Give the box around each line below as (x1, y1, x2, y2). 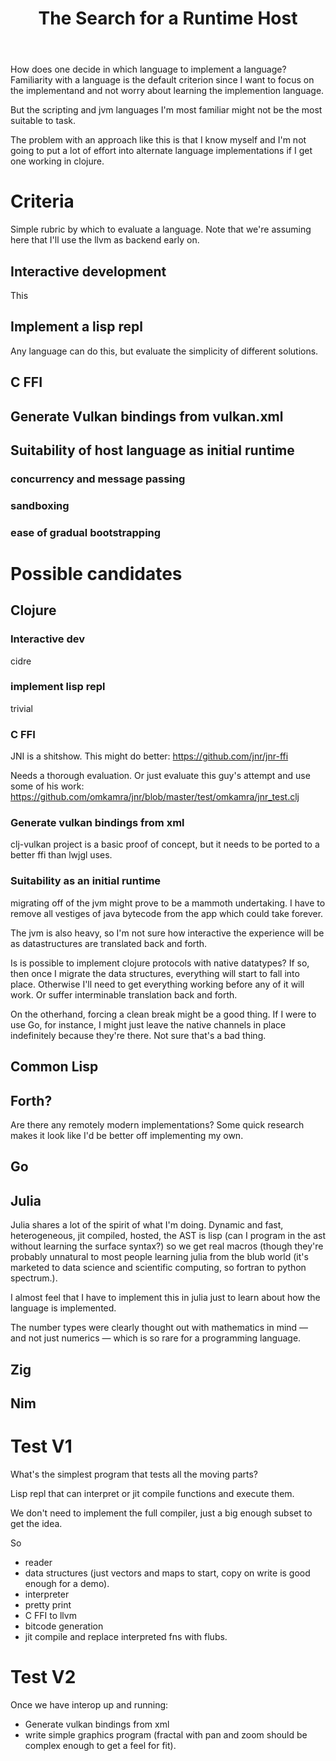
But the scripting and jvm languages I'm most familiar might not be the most (10, 104, 323, 116)
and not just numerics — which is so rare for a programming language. (10, 1332, 302, 1344)
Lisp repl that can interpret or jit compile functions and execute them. (10, 1487, 295, 1499)
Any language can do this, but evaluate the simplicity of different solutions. (10, 345, 319, 357)
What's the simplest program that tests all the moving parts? (10, 1468, 259, 1480)
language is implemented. (10, 1302, 117, 1314)
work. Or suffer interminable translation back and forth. (10, 988, 238, 1001)
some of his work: (10, 780, 85, 792)
